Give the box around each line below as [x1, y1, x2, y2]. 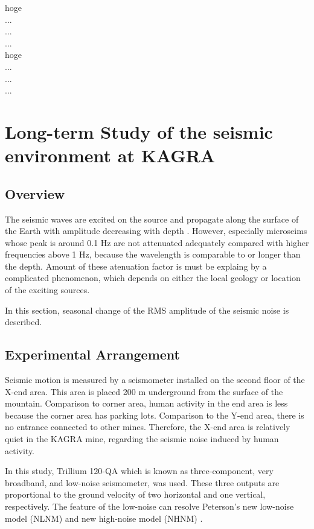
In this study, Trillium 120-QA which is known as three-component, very [5, 464, 274, 477]
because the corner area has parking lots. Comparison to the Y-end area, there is [5, 408, 304, 421]
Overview [5, 184, 65, 203]
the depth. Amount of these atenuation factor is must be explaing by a [5, 259, 267, 272]
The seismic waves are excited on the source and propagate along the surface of [5, 212, 299, 225]
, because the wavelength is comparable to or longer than [89, 248, 301, 261]
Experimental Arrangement [5, 345, 181, 364]
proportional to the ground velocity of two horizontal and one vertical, [5, 488, 266, 501]
